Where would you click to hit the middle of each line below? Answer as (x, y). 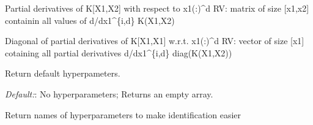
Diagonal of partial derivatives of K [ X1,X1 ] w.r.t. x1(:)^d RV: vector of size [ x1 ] (155, 41)
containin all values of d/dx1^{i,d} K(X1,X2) (90, 20)
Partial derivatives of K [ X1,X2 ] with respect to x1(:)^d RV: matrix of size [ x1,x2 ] (157, 8)
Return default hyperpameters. (63, 73)
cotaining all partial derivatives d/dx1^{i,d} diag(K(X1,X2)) (119, 52)
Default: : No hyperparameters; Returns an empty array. (109, 93)
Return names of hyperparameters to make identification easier (123, 114)
